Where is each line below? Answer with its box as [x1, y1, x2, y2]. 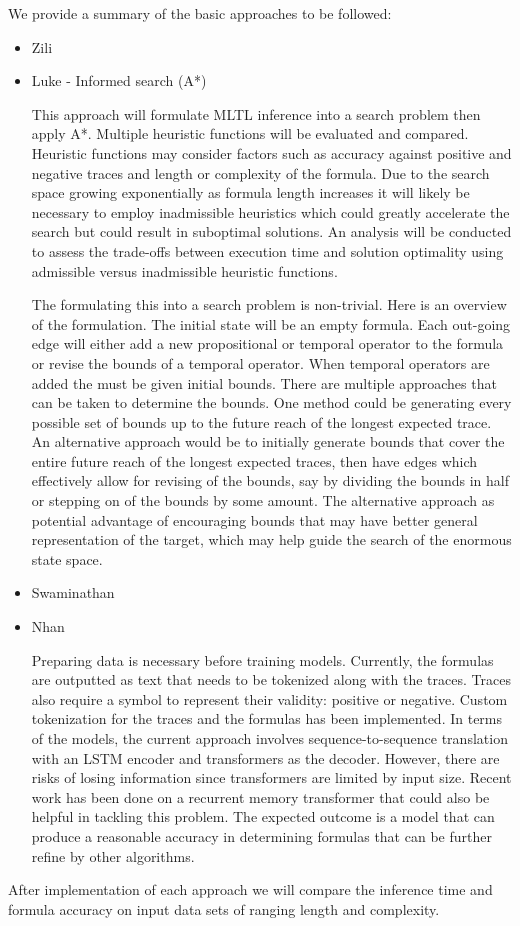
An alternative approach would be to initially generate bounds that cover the [31, 431, 505, 452]
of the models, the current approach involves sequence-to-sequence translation [31, 728, 508, 748]
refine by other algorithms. [31, 845, 195, 866]
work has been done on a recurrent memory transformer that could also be [31, 786, 490, 807]
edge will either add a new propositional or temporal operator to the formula [31, 333, 504, 354]
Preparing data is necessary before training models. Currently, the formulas [31, 649, 494, 670]
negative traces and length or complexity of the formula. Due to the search [31, 162, 490, 183]
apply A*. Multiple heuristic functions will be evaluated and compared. [31, 123, 469, 144]
